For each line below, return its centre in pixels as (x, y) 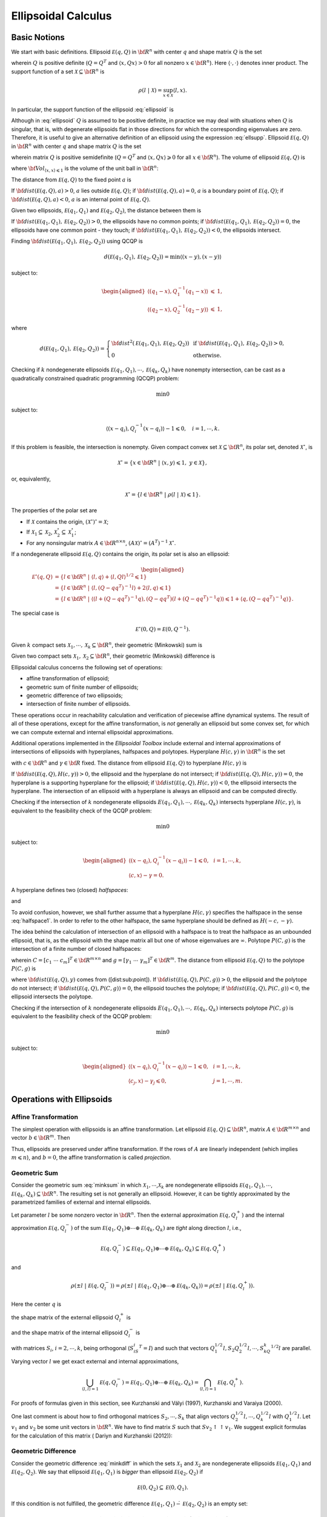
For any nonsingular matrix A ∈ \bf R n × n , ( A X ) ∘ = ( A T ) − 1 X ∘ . (101, 542)
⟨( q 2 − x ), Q (163, 310)
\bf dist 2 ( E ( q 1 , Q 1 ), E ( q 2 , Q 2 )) (150, 343)
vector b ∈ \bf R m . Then (41, 1137)
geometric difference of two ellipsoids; (75, 695)
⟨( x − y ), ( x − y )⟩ (201, 257)
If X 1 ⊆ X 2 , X (42, 532)
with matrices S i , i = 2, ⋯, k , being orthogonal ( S (73, 1349)
